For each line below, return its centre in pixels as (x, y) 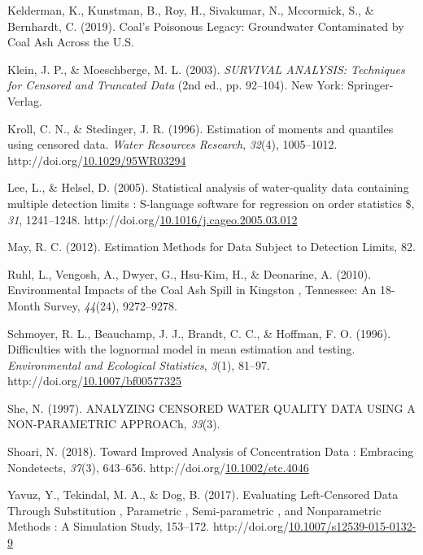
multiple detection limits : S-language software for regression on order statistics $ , (211, 203)
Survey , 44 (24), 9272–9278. (111, 305)
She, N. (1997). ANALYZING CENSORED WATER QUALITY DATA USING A (211, 408)
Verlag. (25, 100)
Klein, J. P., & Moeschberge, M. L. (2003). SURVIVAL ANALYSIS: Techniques (206, 69)
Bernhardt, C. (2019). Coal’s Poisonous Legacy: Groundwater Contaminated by (206, 26)
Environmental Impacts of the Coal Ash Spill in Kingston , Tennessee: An (192, 290)
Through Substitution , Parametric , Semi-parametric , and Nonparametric (194, 510)
